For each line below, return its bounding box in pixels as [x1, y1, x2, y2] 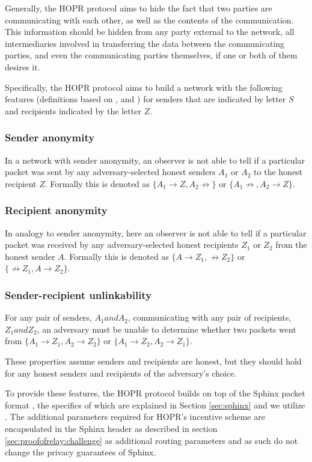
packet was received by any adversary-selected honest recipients [5, 238, 239, 251]
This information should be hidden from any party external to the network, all [5, 25, 295, 38]
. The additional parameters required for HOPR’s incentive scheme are [5, 410, 265, 423]
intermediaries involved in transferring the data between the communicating [5, 37, 285, 49]
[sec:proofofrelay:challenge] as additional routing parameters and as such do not [5, 434, 298, 446]
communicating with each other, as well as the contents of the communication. [5, 13, 294, 26]
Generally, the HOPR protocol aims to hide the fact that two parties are [5, 2, 272, 14]
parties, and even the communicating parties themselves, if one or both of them [5, 49, 298, 61]
